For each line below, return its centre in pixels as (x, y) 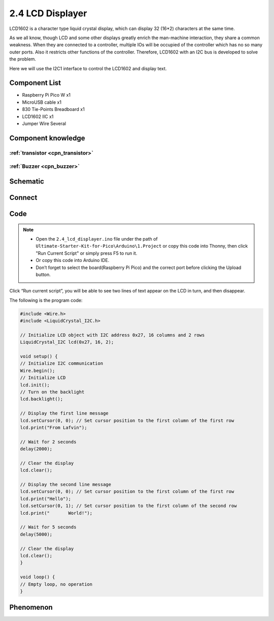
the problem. (23, 59)
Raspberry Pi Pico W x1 (46, 95)
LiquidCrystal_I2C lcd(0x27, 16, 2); (67, 342)
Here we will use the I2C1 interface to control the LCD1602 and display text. (88, 68)
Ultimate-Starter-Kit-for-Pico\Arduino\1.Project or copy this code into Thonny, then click (142, 246)
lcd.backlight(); (42, 399)
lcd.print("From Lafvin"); (54, 427)
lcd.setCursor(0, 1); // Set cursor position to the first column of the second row (128, 506)
